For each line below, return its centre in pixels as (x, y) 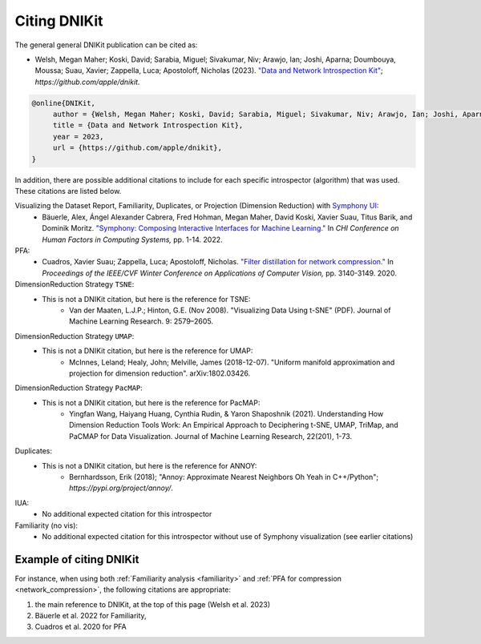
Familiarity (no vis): (46, 525)
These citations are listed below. (68, 191)
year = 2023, (78, 137)
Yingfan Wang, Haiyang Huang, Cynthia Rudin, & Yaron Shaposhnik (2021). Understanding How (226, 414)
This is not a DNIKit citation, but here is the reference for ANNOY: (150, 465)
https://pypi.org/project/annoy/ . (121, 488)
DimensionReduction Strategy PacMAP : (79, 388)
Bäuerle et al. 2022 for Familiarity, (91, 616)
